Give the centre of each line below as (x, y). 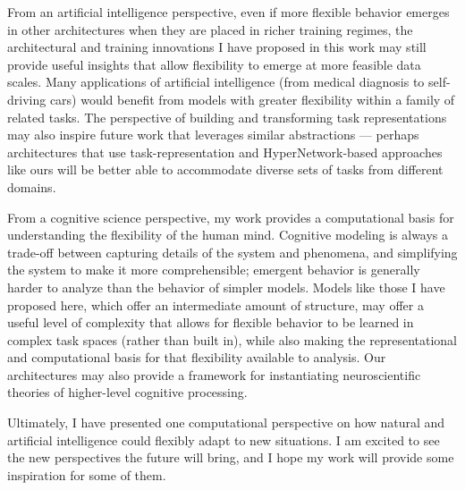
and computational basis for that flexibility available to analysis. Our (197, 357)
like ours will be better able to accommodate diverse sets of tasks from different (225, 169)
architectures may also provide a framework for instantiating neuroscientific (214, 374)
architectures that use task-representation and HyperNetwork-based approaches (225, 152)
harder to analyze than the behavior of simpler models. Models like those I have (226, 287)
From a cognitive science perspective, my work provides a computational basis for (231, 217)
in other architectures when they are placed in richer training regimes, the (210, 29)
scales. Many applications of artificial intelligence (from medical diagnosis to (216, 82)
